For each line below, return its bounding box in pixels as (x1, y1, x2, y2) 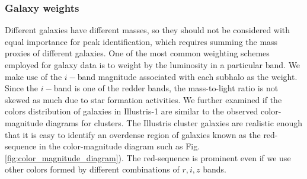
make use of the (5, 70, 62, 82)
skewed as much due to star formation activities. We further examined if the (5, 93, 282, 106)
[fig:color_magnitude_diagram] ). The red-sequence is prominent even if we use (5, 151, 291, 164)
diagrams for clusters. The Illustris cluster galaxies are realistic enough (46, 116, 303, 129)
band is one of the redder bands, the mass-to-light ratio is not (53, 82, 279, 94)
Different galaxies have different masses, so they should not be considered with (5, 24, 290, 36)
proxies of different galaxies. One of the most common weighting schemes (5, 47, 270, 59)
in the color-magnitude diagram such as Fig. (39, 140, 200, 152)
